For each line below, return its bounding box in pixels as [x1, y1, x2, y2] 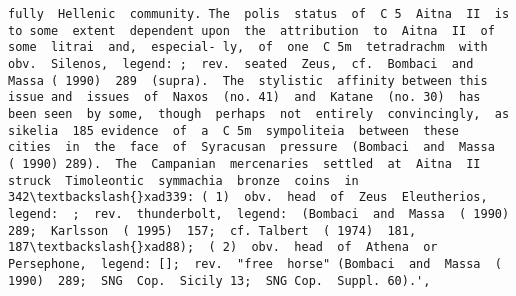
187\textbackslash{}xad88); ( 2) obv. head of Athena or [8, 240, 438, 255]
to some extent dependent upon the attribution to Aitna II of [8, 23, 495, 38]
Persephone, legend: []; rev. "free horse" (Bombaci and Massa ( [8, 256, 502, 271]
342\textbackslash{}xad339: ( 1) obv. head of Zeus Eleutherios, [8, 190, 488, 205]
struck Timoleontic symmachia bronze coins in [8, 173, 359, 188]
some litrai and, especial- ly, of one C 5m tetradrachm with [8, 40, 488, 55]
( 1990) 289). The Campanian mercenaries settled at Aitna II [8, 156, 481, 171]
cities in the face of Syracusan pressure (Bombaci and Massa [8, 140, 495, 155]
